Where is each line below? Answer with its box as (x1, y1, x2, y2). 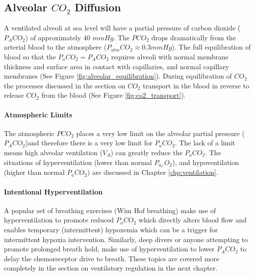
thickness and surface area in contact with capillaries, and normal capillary (4, 61, 229, 71)
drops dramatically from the (151, 32, 236, 42)
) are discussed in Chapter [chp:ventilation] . (87, 167, 218, 177)
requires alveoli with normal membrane (111, 51, 229, 61)
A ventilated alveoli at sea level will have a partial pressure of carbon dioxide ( (4, 23, 241, 33)
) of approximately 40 (25, 32, 90, 42)
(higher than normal (4, 167, 65, 177)
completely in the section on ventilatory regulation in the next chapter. (4, 263, 218, 273)
